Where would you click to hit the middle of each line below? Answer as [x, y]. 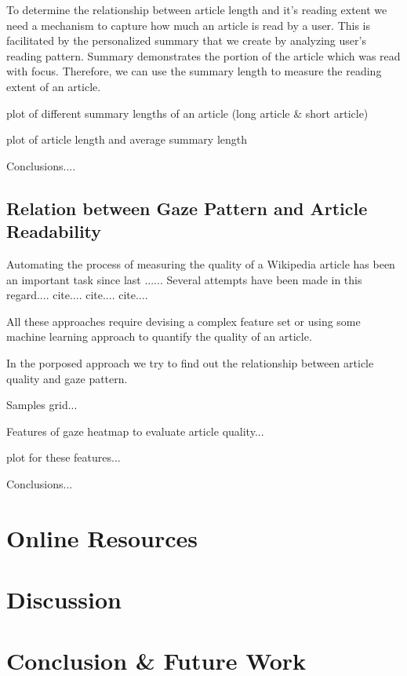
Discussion [64, 599]
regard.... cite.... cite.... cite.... [77, 295]
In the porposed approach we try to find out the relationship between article [190, 362]
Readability [54, 231]
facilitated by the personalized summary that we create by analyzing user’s [186, 40]
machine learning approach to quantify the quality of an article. [159, 336]
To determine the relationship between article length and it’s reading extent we [197, 9]
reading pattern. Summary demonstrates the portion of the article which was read [203, 55]
